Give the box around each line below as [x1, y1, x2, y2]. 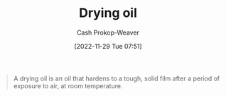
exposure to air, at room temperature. [13, 81, 123, 90]
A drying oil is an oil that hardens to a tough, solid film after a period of [13, 74, 220, 83]
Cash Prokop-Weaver [76, 28, 140, 37]
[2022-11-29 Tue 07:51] [73, 42, 143, 50]
